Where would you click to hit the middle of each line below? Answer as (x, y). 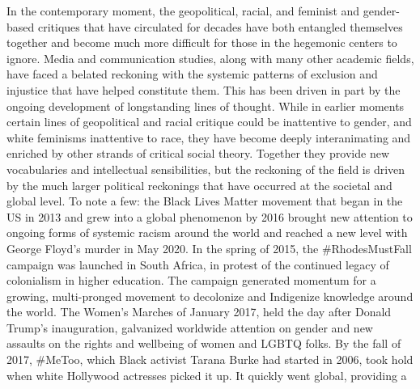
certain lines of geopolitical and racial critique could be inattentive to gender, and (209, 122)
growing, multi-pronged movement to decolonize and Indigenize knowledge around (210, 296)
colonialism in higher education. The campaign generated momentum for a (191, 280)
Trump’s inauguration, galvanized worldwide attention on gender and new (190, 327)
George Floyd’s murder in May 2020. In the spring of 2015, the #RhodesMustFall (209, 248)
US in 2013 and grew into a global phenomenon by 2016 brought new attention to (210, 216)
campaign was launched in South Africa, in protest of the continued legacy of (198, 264)
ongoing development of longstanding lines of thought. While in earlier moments (206, 106)
